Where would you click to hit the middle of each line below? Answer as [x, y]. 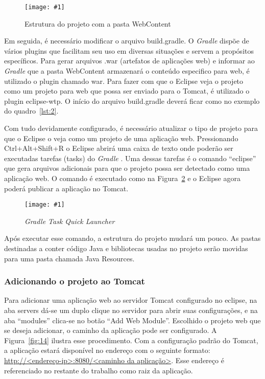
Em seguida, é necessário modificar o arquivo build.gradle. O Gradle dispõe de [127, 41]
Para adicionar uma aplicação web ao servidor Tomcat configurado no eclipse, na [131, 300]
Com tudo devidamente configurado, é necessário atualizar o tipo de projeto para [131, 128]
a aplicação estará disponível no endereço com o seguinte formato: [107, 350]
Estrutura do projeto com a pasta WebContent [98, 23]
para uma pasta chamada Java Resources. [69, 258]
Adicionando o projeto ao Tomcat [75, 281]
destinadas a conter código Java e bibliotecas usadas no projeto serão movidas [126, 248]
